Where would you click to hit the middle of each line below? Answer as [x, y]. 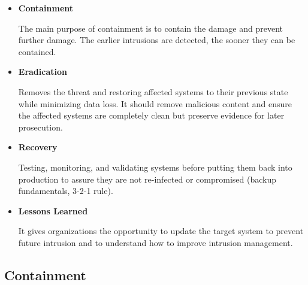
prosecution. [40, 127]
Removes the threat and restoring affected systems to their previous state [153, 91]
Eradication [43, 72]
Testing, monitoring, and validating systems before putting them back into [155, 167]
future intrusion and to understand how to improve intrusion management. [155, 242]
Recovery [38, 147]
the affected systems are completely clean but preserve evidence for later [151, 115]
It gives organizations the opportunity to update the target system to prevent [161, 231]
